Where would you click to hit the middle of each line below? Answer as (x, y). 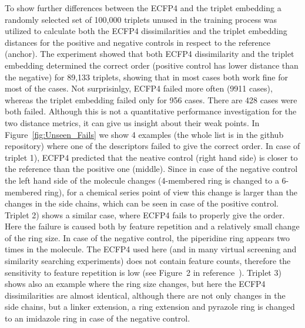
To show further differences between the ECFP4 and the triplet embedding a (143, 8)
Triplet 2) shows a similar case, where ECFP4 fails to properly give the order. (145, 214)
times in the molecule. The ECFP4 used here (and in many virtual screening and (151, 249)
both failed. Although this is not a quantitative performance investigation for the (151, 111)
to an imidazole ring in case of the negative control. (98, 318)
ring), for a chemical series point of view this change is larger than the (171, 192)
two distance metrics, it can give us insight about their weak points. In (132, 122)
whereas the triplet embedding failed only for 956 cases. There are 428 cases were (151, 99)
